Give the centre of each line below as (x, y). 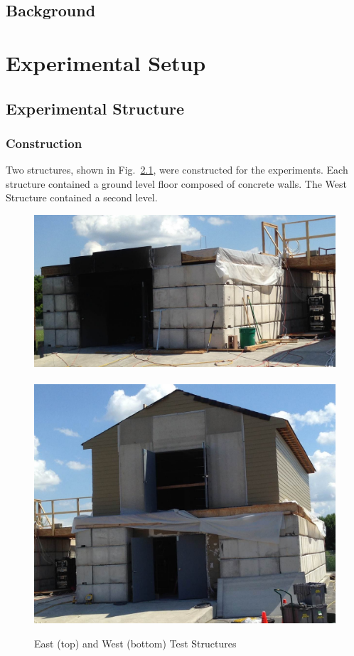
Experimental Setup (106, 62)
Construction (44, 143)
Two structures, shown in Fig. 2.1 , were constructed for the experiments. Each (177, 170)
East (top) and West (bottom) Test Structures (135, 643)
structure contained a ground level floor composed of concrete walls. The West (176, 183)
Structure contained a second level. (82, 197)
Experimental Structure (95, 108)
